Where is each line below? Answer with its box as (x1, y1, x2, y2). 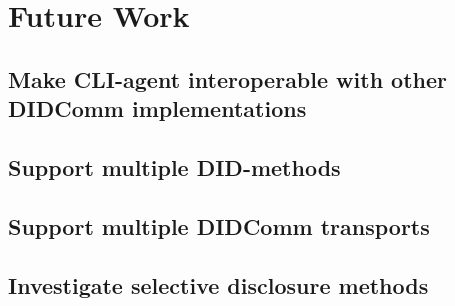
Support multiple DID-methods (8, 151, 341, 182)
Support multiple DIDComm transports (8, 210, 430, 241)
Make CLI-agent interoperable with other (8, 63, 448, 94)
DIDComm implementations (8, 93, 307, 124)
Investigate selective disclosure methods (8, 269, 429, 300)
